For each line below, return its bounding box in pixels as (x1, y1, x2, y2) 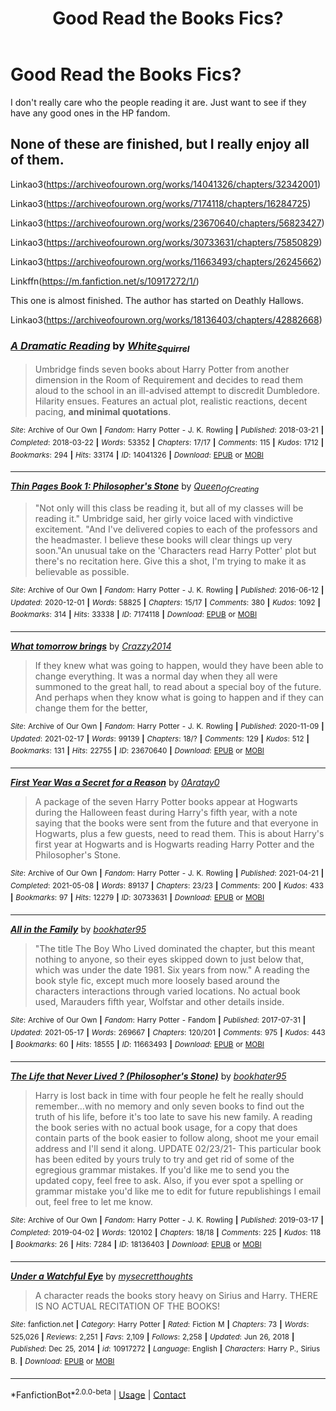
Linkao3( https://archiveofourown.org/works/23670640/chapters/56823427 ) (10, 217, 325, 229)
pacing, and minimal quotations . (34, 406, 172, 418)
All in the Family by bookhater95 (10, 923, 147, 935)
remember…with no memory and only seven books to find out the (34, 1100, 305, 1112)
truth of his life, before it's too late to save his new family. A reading (34, 1110, 313, 1122)
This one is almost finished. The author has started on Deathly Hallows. (10, 294, 304, 306)
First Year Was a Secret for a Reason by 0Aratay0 (10, 777, 220, 789)
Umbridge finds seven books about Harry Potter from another (34, 363, 290, 376)
